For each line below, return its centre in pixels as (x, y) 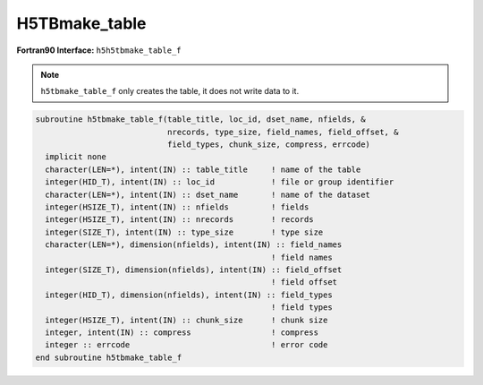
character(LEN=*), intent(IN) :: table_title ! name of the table (203, 169)
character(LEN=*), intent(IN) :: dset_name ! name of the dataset (208, 194)
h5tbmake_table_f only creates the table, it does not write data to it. (170, 91)
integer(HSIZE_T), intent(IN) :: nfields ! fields (177, 207)
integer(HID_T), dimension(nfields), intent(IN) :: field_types (189, 295)
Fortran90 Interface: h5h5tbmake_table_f (99, 50)
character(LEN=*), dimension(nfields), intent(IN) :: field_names (194, 245)
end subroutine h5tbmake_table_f (109, 357)
